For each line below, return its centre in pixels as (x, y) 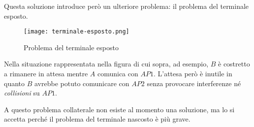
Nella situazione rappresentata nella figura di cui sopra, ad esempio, (106, 64)
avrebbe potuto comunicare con (82, 83)
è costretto (234, 64)
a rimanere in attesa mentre (46, 74)
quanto (15, 83)
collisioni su (22, 93)
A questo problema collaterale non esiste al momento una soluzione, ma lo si (119, 109)
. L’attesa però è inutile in (193, 74)
